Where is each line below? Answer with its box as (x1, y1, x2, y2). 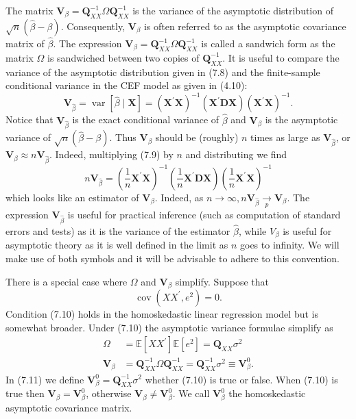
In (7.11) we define (5, 372, 84, 386)
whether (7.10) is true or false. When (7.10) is (145, 372, 338, 386)
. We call (172, 386, 210, 401)
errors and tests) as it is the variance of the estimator (5, 223, 230, 238)
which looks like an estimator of (5, 190, 139, 204)
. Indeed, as (154, 190, 204, 204)
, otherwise (86, 386, 132, 401)
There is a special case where (5, 274, 128, 288)
